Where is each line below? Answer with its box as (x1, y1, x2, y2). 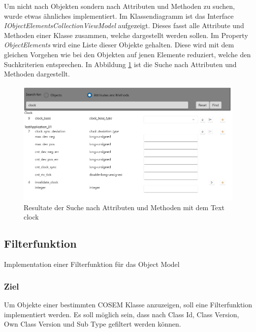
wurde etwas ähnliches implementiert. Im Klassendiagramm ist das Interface (4, 10, 234, 21)
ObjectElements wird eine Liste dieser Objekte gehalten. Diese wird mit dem (4, 39, 234, 50)
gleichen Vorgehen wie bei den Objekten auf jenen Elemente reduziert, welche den (4, 49, 251, 59)
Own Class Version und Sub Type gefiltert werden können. (4, 319, 181, 329)
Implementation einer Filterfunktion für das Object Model (4, 259, 180, 269)
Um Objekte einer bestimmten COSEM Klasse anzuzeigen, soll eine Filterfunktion (4, 299, 253, 310)
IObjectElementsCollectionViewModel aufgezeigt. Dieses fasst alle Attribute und (4, 20, 244, 31)
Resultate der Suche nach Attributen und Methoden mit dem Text (24, 202, 224, 212)
